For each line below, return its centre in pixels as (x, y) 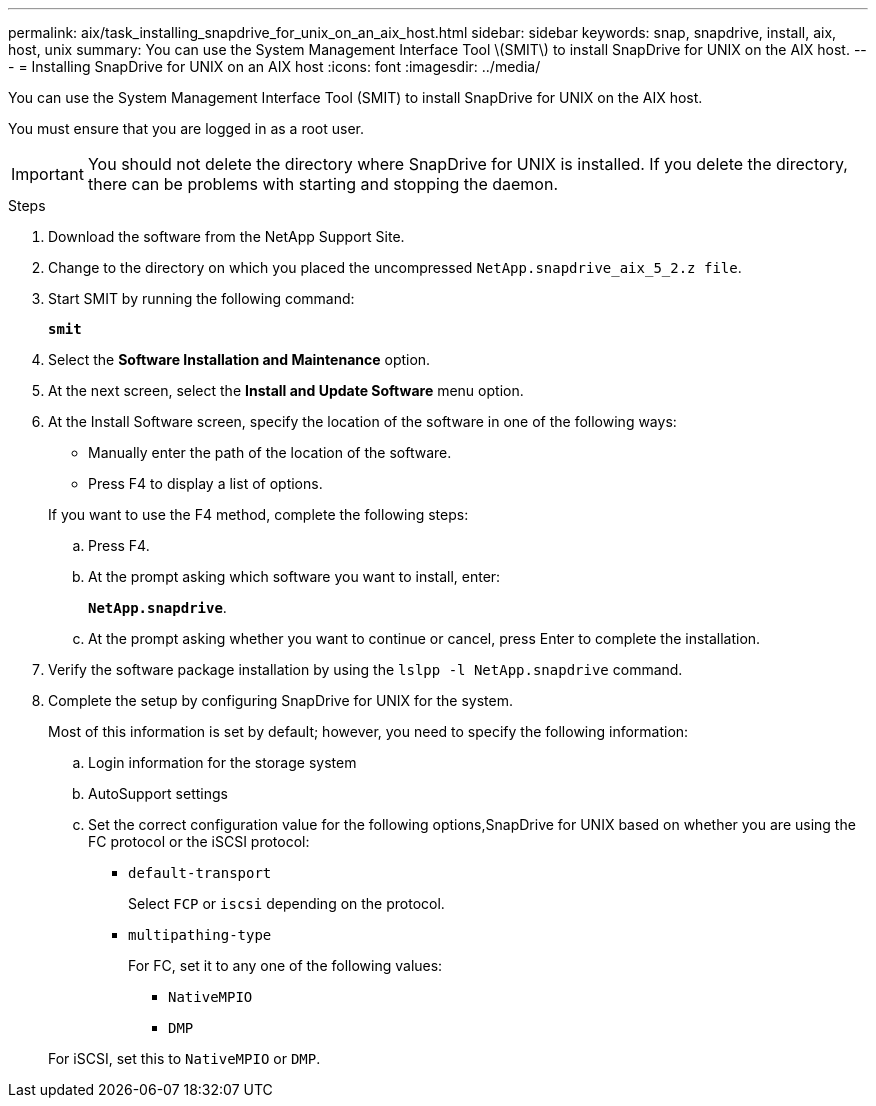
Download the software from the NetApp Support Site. (226, 236)
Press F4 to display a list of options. (205, 483)
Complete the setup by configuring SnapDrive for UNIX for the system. (280, 700)
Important (47, 174)
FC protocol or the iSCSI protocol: (199, 841)
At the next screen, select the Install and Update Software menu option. (286, 390)
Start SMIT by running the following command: (201, 298)
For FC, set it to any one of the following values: (285, 965)
